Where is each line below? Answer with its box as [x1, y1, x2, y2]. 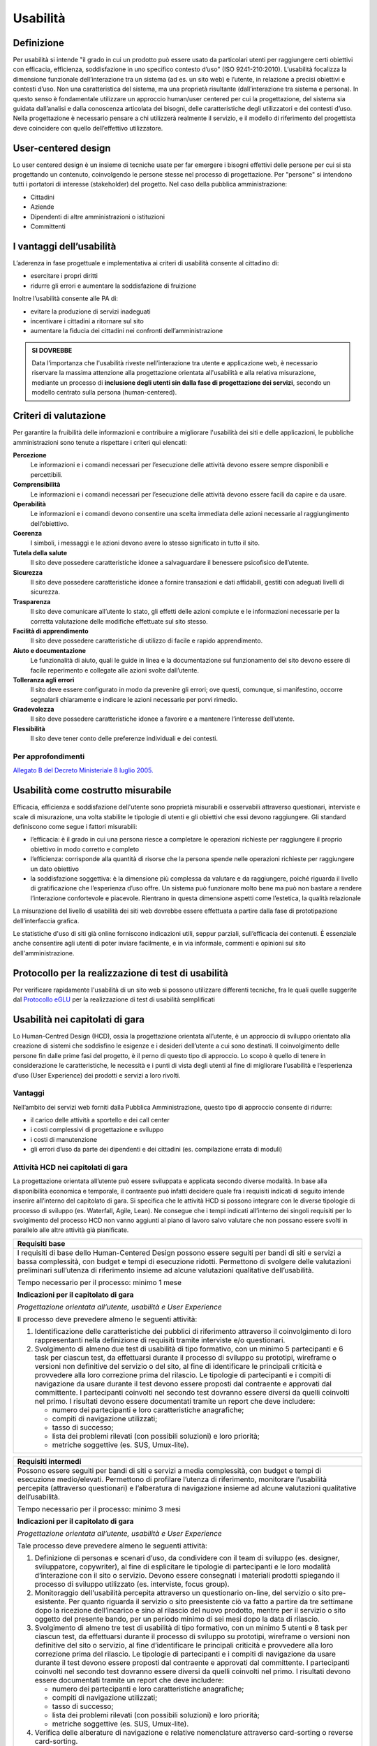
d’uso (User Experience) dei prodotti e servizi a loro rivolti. [13, 1071, 181, 1079]
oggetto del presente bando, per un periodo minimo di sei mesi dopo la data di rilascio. [34, 1614, 320, 1624]
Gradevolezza [13, 705, 54, 714]
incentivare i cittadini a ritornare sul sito [30, 316, 145, 325]
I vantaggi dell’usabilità [13, 240, 117, 252]
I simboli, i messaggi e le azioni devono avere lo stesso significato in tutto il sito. [30, 538, 260, 548]
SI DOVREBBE [31, 346, 73, 354]
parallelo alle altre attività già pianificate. [13, 1226, 129, 1234]
